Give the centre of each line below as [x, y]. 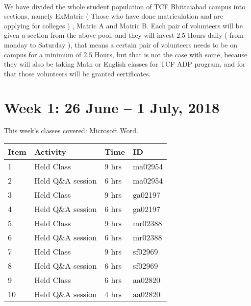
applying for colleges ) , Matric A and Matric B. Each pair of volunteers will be [123, 25]
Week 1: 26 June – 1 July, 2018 [112, 107]
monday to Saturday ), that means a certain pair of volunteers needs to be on [121, 44]
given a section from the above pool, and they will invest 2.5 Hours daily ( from [124, 35]
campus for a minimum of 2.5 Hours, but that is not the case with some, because [126, 54]
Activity [50, 152]
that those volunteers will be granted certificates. [77, 73]
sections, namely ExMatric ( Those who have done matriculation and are [113, 16]
